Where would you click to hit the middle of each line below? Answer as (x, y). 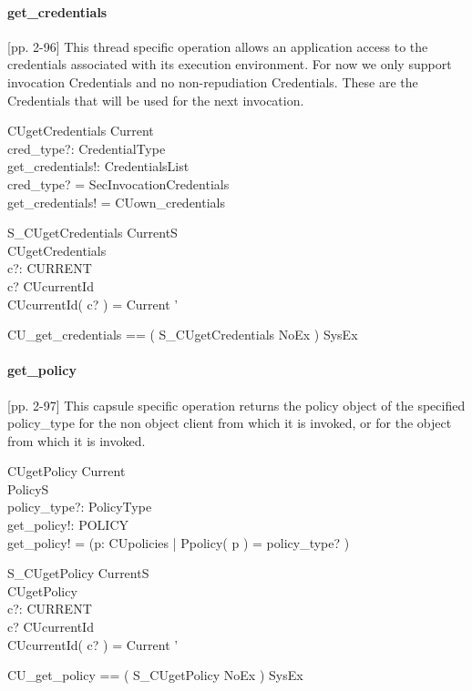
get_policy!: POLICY (68, 525)
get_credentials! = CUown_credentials (116, 202)
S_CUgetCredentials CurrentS (92, 233)
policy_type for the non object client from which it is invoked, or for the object (230, 423)
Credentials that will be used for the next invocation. (156, 100)
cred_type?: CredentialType (87, 148)
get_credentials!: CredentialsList (98, 166)
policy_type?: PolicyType (80, 507)
